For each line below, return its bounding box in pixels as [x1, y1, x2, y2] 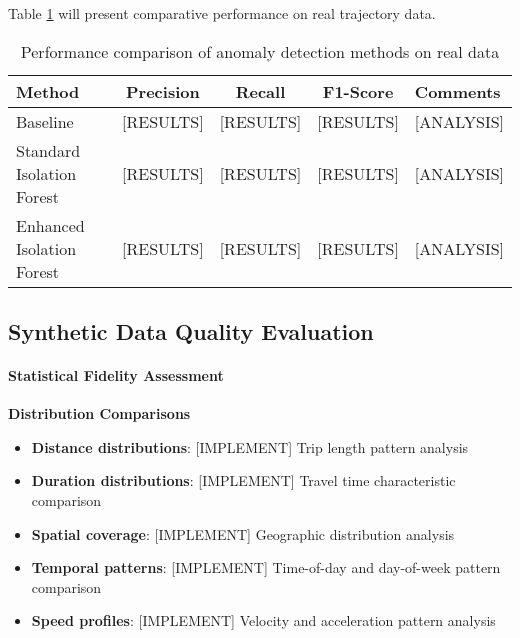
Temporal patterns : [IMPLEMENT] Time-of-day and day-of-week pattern [31, 557, 501, 578]
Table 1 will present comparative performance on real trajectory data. [8, 3, 436, 23]
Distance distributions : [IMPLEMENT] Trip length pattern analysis [31, 436, 469, 457]
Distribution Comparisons [8, 403, 191, 424]
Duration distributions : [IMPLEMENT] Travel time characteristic [31, 470, 456, 491]
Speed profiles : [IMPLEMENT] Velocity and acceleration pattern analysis [31, 610, 496, 631]
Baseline [16, 109, 74, 133]
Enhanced [16, 213, 85, 237]
